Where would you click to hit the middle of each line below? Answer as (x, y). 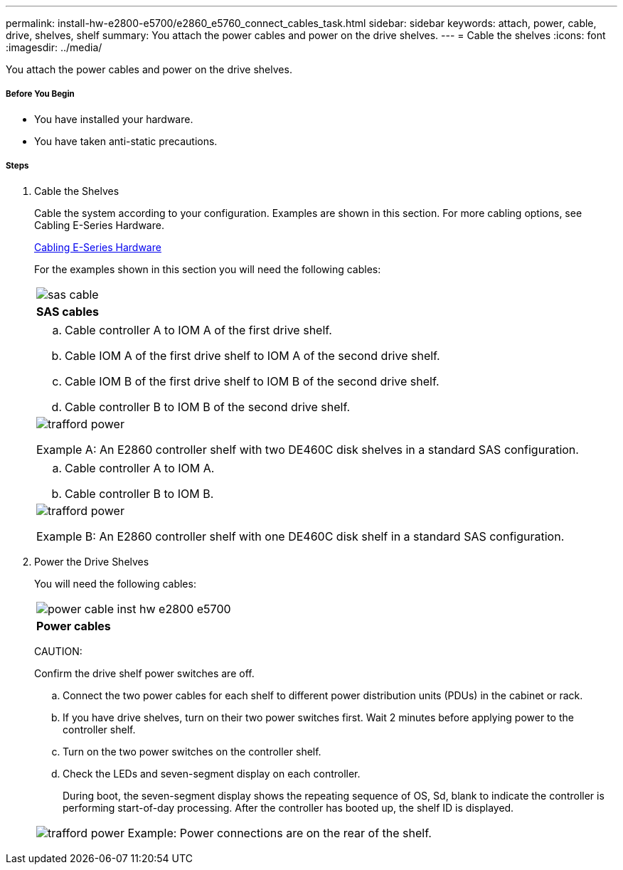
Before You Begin (40, 94)
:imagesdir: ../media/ (54, 47)
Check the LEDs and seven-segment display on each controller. (212, 773)
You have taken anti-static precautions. (126, 141)
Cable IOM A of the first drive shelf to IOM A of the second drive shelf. (252, 355)
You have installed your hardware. (114, 119)
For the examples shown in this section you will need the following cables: (208, 269)
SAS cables (68, 311)
